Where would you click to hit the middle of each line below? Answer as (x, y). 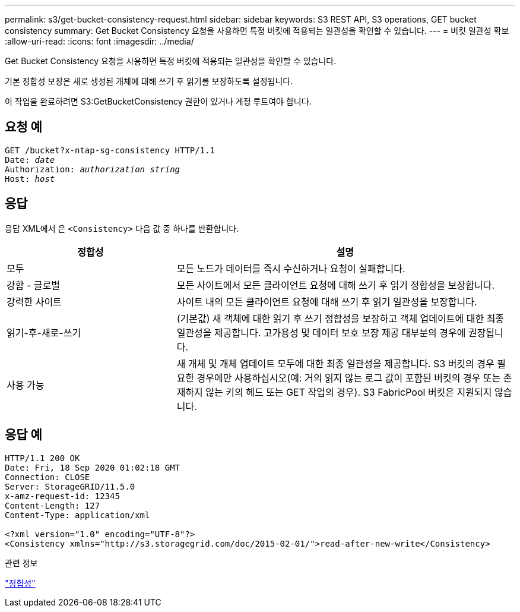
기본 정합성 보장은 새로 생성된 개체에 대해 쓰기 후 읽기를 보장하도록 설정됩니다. (149, 81)
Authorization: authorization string (93, 169)
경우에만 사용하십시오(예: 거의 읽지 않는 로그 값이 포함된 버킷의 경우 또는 (349, 378)
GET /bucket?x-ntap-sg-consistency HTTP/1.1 (110, 150)
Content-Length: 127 (53, 505)
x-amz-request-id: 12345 (62, 496)
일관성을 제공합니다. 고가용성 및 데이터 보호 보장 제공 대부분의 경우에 (321, 332)
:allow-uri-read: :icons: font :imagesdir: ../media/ (99, 41)
